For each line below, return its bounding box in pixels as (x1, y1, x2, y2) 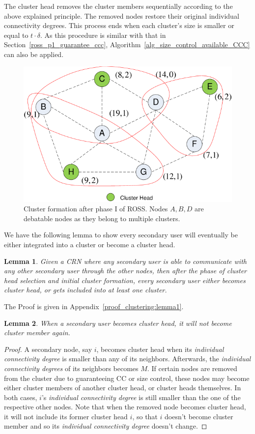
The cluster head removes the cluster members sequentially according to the (4, 1, 233, 11)
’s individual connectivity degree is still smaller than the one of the (41, 392, 241, 402)
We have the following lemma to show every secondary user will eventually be (4, 230, 238, 240)
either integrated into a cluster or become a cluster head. (4, 239, 175, 249)
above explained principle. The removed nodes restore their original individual (4, 10, 239, 21)
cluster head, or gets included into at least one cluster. (4, 285, 167, 295)
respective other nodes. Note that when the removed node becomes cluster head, (4, 402, 246, 412)
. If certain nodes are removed (147, 363, 237, 373)
